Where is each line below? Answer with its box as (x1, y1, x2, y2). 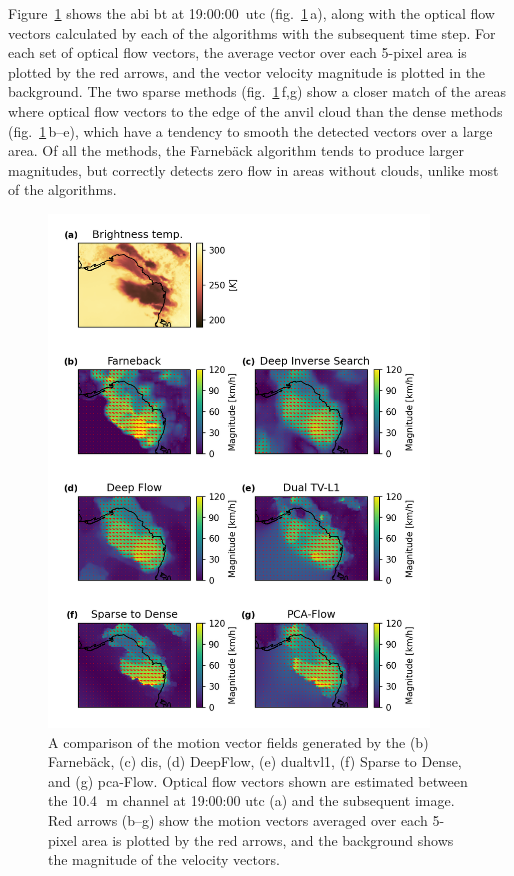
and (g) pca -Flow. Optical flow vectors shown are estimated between (48, 770, 468, 791)
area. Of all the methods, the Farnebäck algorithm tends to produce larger (8, 140, 464, 161)
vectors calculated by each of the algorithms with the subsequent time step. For (8, 22, 496, 43)
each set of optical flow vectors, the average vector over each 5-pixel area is (8, 42, 467, 63)
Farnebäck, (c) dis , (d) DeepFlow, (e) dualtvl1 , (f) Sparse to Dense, (48, 751, 462, 772)
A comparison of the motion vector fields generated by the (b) (48, 731, 429, 752)
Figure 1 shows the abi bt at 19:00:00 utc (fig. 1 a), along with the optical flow (8, 3, 495, 23)
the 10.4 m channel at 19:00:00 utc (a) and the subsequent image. (48, 790, 455, 811)
